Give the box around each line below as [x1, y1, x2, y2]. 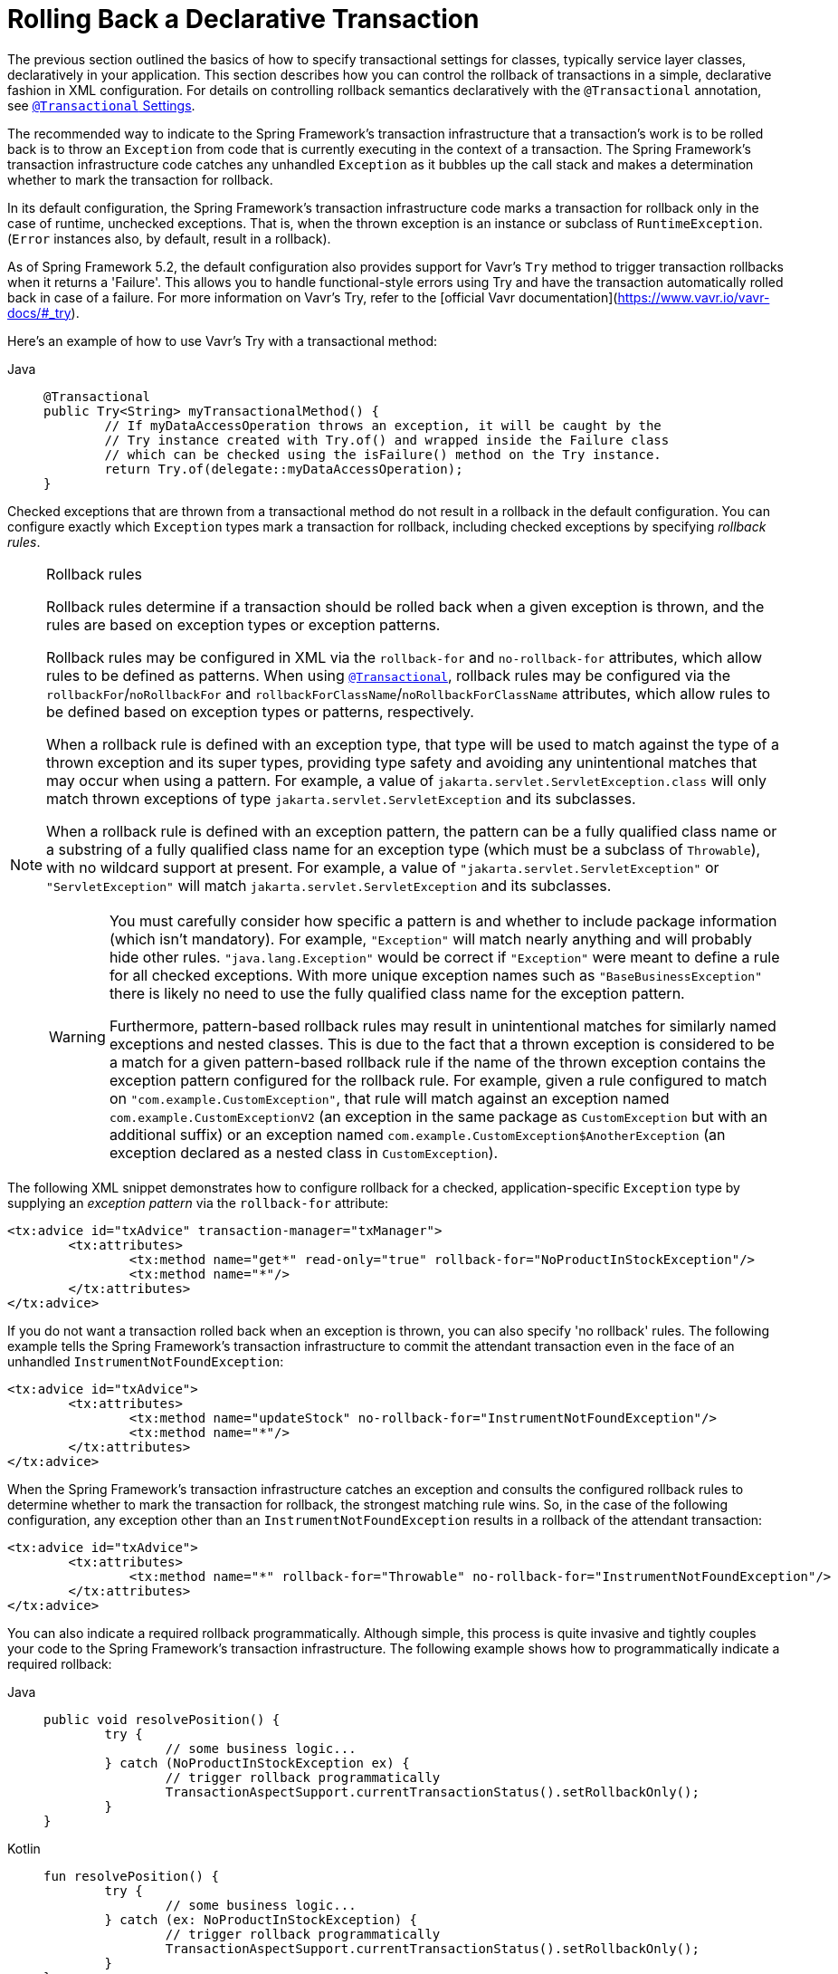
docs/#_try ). [7, 304, 80, 321]
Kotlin [7, 1840, 41, 1856]
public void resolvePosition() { [43, 1711, 281, 1727]
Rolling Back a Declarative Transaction [7, 4, 480, 34]
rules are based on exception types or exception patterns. [46, 615, 441, 634]
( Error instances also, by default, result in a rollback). [7, 230, 331, 246]
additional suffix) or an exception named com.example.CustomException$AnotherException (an [109, 1125, 726, 1144]
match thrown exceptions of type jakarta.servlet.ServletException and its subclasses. [46, 789, 636, 808]
